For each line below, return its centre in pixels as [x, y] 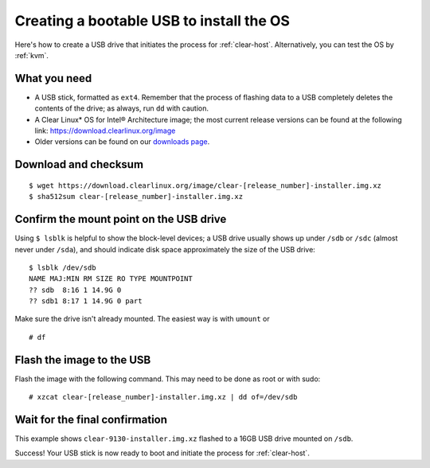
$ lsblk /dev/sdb [63, 267]
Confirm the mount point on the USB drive [121, 219]
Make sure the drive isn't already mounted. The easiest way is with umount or [142, 319]
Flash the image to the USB [83, 359]
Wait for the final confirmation [91, 419]
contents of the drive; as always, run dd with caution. [122, 108]
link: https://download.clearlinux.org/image [105, 131]
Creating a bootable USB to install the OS [152, 21]
